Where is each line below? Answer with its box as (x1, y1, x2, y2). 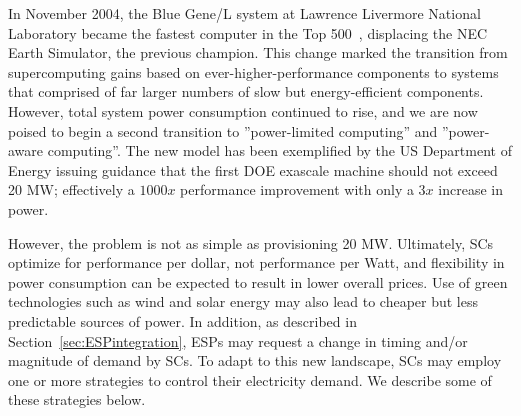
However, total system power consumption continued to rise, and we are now (8, 100, 478, 121)
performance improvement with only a (180, 179, 414, 200)
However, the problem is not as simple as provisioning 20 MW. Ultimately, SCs (8, 232, 494, 253)
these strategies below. (8, 389, 146, 410)
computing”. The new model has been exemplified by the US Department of (47, 140, 512, 161)
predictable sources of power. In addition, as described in (8, 310, 357, 331)
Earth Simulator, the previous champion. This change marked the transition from (8, 42, 508, 63)
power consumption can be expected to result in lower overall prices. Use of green (8, 271, 508, 292)
